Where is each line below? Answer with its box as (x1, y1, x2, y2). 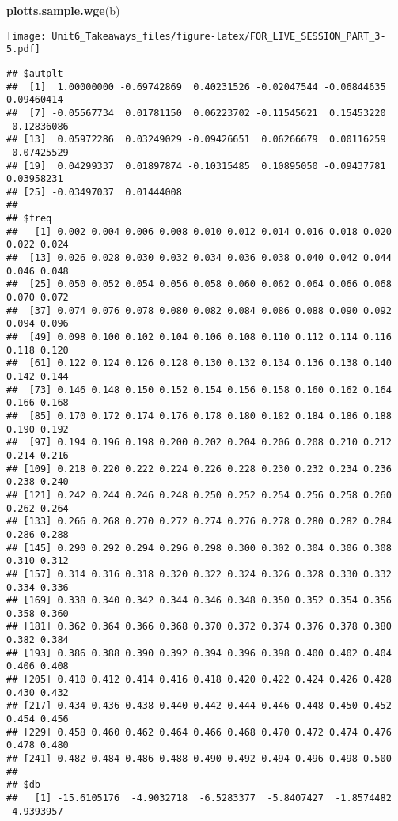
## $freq (6, 213, 52, 225)
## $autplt (6, 67, 63, 79)
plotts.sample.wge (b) (6, 2, 120, 18)
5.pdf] (6, 44, 40, 55)
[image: (6, 30, 47, 42)
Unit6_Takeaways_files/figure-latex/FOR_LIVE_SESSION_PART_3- (51, 30, 386, 42)
